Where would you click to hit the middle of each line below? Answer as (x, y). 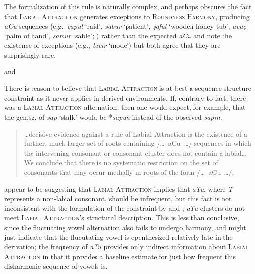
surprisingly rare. (30, 54)
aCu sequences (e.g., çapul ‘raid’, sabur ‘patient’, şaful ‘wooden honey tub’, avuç (125, 26)
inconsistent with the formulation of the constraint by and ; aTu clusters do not (125, 208)
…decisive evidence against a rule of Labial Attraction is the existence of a (136, 133)
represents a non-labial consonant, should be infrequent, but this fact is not (118, 198)
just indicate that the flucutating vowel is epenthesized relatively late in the (119, 237)
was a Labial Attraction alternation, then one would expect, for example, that (125, 107)
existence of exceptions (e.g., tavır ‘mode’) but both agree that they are (112, 45)
